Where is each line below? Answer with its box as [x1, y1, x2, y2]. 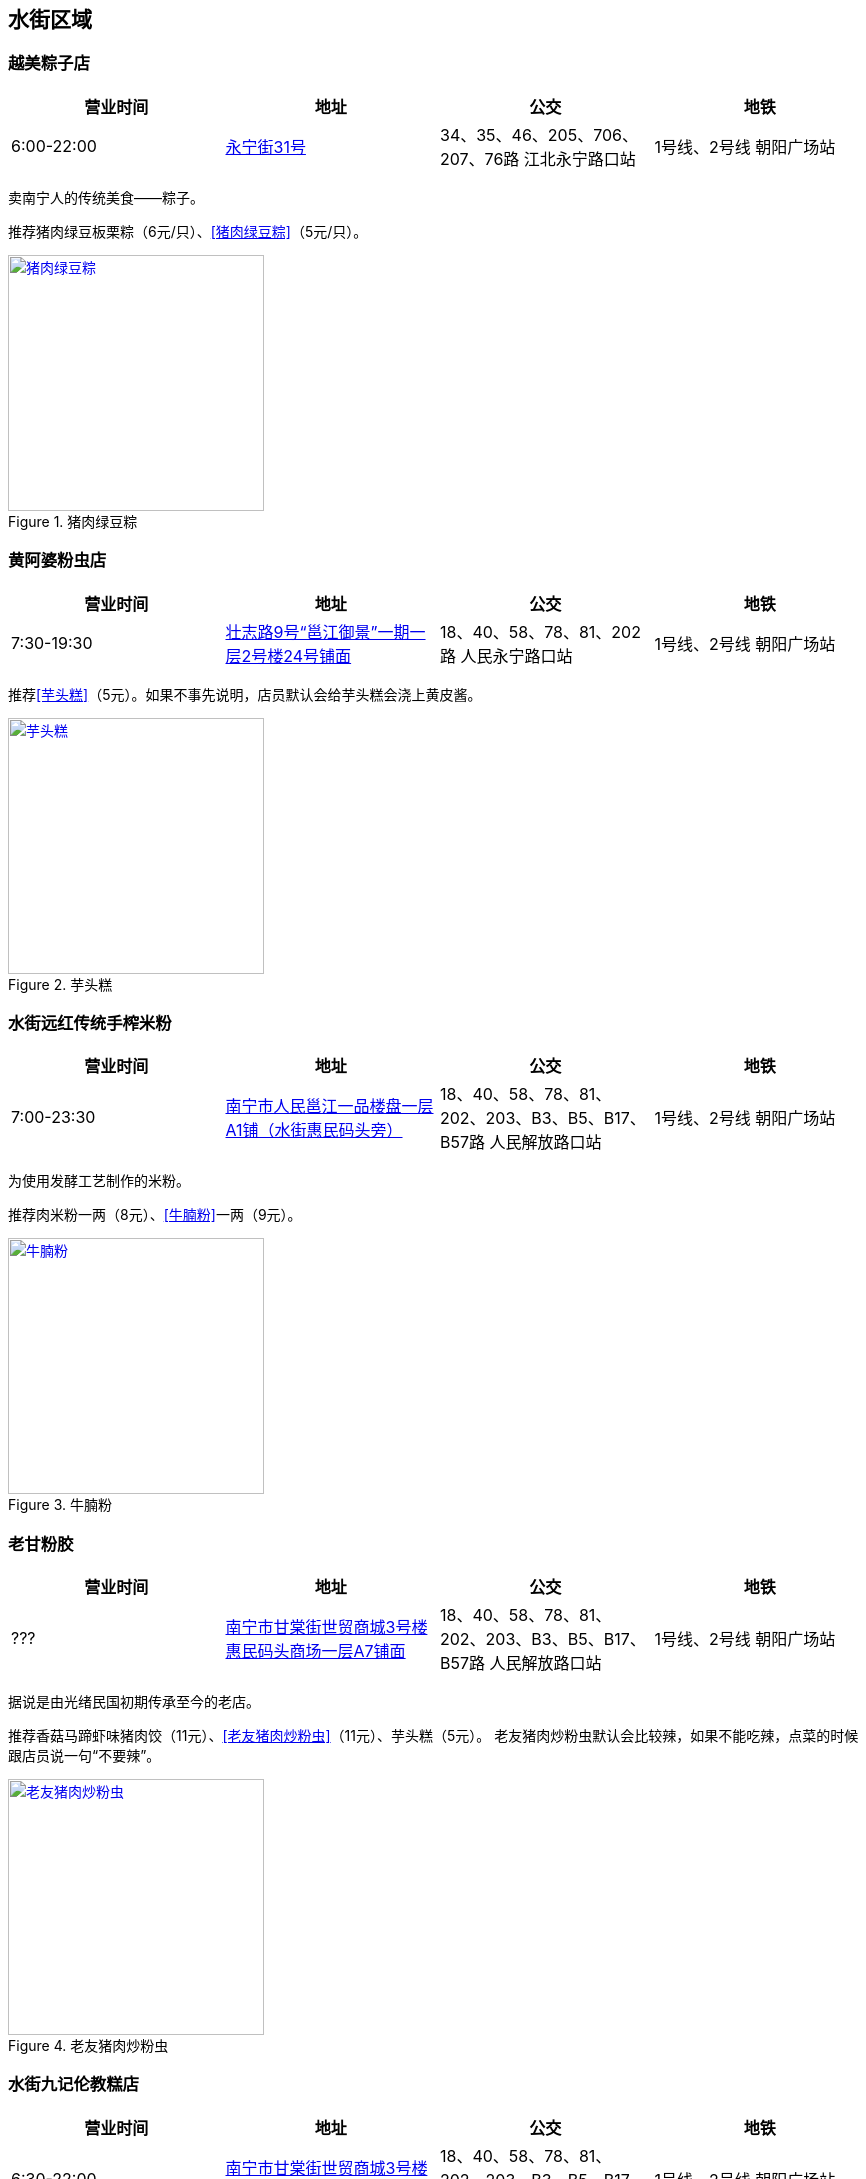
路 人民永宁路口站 [440, 645, 573, 666]
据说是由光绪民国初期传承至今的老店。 [8, 1693, 260, 1711]
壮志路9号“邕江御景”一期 [225, 621, 410, 642]
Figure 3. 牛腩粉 [8, 1496, 112, 1514]
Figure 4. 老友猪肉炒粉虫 [8, 2037, 169, 2055]
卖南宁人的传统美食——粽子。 [8, 188, 204, 206]
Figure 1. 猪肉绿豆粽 [8, 512, 138, 530]
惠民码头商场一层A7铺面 [225, 1641, 406, 1662]
